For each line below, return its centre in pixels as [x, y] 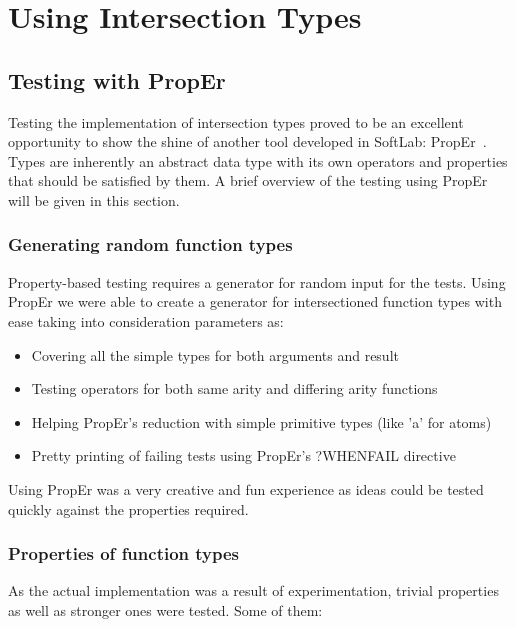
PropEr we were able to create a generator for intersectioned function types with [255, 301]
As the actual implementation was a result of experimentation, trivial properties [253, 590]
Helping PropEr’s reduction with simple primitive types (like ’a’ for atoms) [261, 421]
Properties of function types [124, 553]
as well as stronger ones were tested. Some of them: [165, 609]
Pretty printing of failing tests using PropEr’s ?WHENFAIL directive [243, 455]
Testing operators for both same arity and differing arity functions [234, 388]
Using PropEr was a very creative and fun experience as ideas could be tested [246, 488]
